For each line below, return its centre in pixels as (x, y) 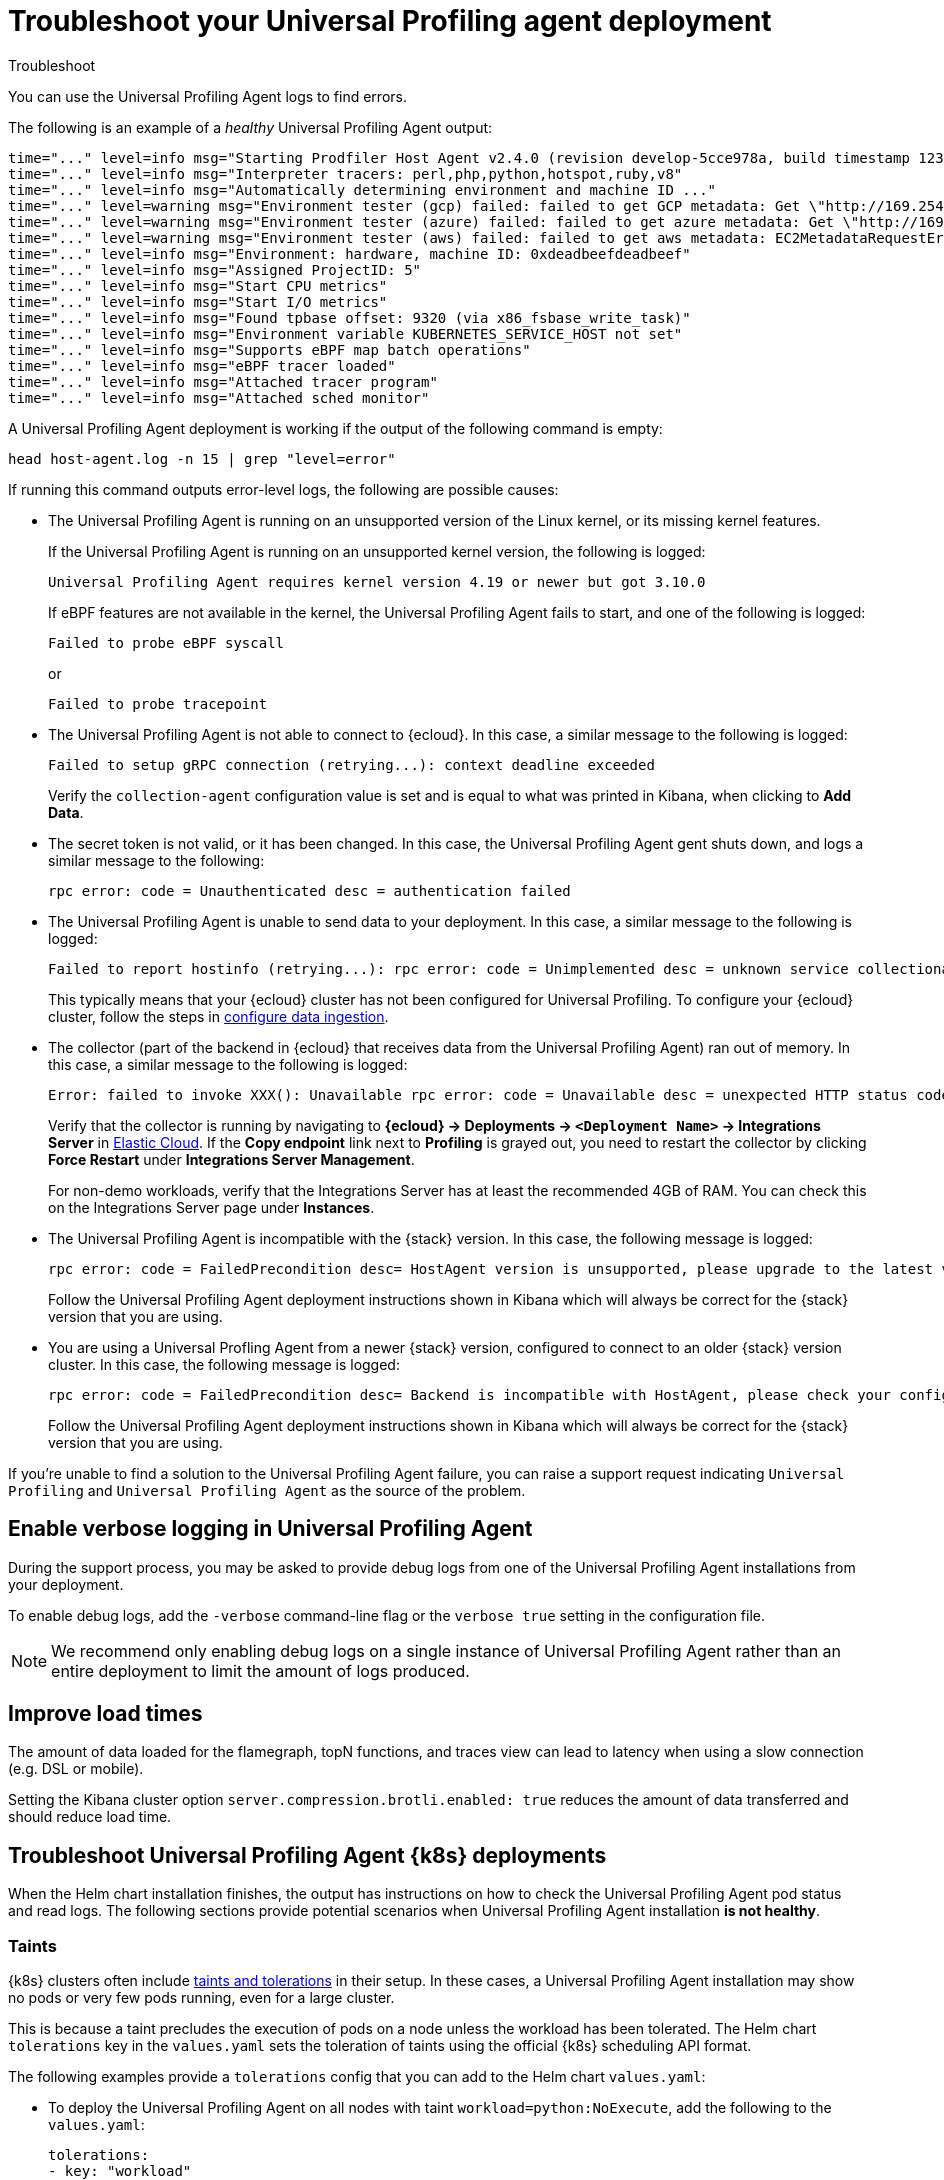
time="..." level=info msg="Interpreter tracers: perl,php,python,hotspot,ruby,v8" (345, 173)
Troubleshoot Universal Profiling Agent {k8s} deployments (307, 1855)
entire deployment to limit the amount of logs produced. (260, 1670)
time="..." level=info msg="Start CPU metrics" (198, 285)
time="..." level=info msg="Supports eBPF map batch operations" (269, 349)
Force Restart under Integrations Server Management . (231, 1159)
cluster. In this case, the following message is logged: (224, 1364)
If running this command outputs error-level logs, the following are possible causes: (283, 489)
